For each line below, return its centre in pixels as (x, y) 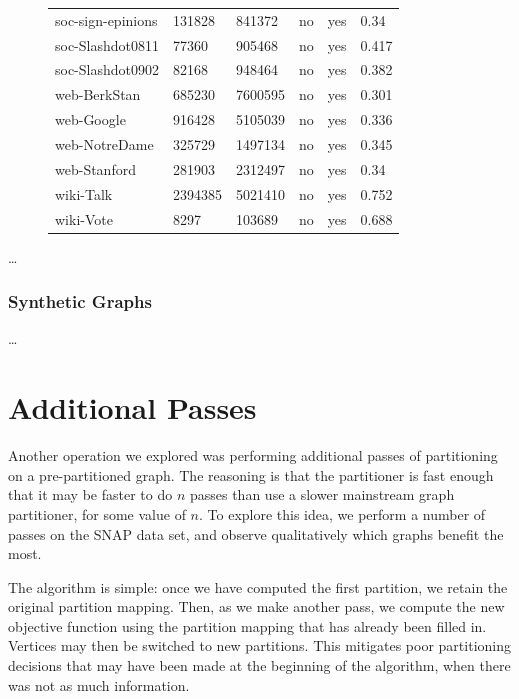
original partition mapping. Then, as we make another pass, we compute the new (256, 606)
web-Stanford (95, 168)
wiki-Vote (84, 218)
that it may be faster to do (90, 494)
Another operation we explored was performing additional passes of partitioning (253, 455)
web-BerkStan (98, 94)
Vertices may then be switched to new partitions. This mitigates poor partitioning (259, 645)
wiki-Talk (84, 193)
